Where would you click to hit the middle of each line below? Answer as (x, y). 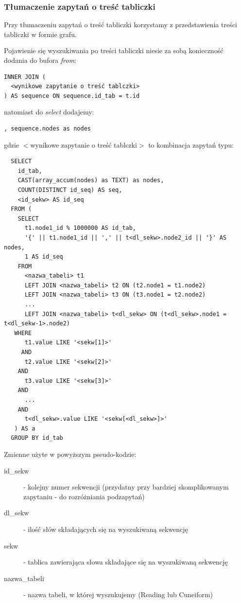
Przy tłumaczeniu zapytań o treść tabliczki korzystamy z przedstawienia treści (120, 25)
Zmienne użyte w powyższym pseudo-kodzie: (70, 454)
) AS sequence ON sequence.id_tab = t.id (72, 96)
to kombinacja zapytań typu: (191, 144)
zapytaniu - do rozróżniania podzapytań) (84, 496)
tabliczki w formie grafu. (40, 34)
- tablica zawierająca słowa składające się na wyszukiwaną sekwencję (126, 562)
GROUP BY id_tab (37, 438)
